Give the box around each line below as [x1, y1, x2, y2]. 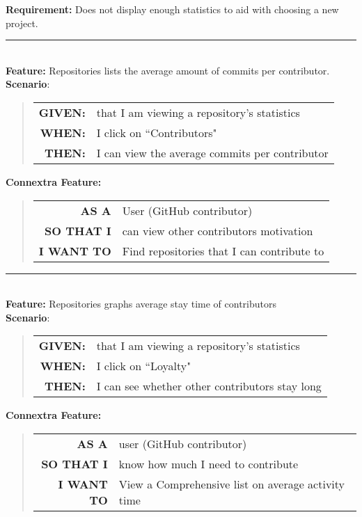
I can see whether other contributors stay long [96, 378, 322, 395]
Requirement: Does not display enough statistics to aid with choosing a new [6, 2, 339, 16]
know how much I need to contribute [118, 455, 299, 472]
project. [6, 15, 38, 30]
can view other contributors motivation [122, 222, 313, 239]
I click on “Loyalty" [96, 358, 191, 374]
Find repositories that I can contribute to [122, 242, 324, 259]
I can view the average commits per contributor [96, 144, 329, 161]
